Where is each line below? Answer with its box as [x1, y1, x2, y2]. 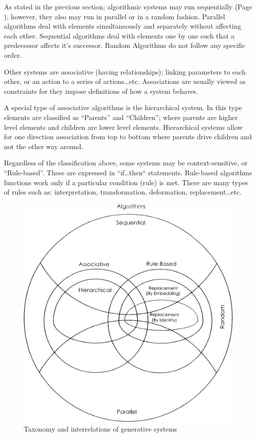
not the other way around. [4, 141, 83, 151]
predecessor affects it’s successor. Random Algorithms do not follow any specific [4, 40, 246, 50]
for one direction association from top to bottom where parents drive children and [4, 131, 252, 142]
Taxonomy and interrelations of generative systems [24, 423, 178, 434]
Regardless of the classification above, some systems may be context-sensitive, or [4, 158, 248, 168]
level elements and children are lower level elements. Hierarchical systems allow [4, 121, 243, 132]
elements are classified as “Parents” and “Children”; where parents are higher [4, 112, 238, 122]
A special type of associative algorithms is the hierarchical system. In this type [4, 102, 242, 113]
